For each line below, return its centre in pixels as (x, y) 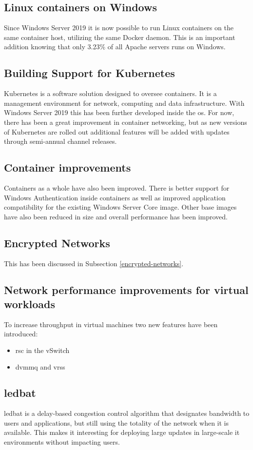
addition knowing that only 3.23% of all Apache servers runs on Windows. (115, 47)
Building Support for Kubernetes (89, 73)
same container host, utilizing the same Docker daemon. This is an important (120, 37)
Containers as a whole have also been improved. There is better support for (117, 187)
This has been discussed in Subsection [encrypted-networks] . (94, 263)
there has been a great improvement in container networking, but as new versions (126, 122)
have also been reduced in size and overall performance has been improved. (116, 216)
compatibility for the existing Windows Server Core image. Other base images (120, 207)
